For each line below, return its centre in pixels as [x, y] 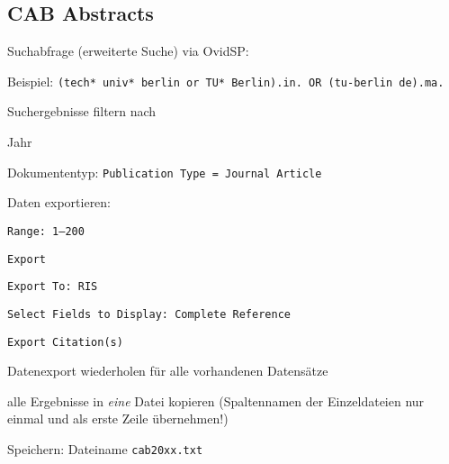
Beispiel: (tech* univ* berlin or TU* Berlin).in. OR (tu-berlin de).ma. [226, 81]
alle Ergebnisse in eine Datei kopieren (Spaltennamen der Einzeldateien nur [216, 400]
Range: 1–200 [46, 231]
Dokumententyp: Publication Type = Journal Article [165, 172]
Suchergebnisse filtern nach [82, 111]
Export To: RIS [53, 287]
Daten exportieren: [59, 202]
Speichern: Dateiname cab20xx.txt [105, 448]
